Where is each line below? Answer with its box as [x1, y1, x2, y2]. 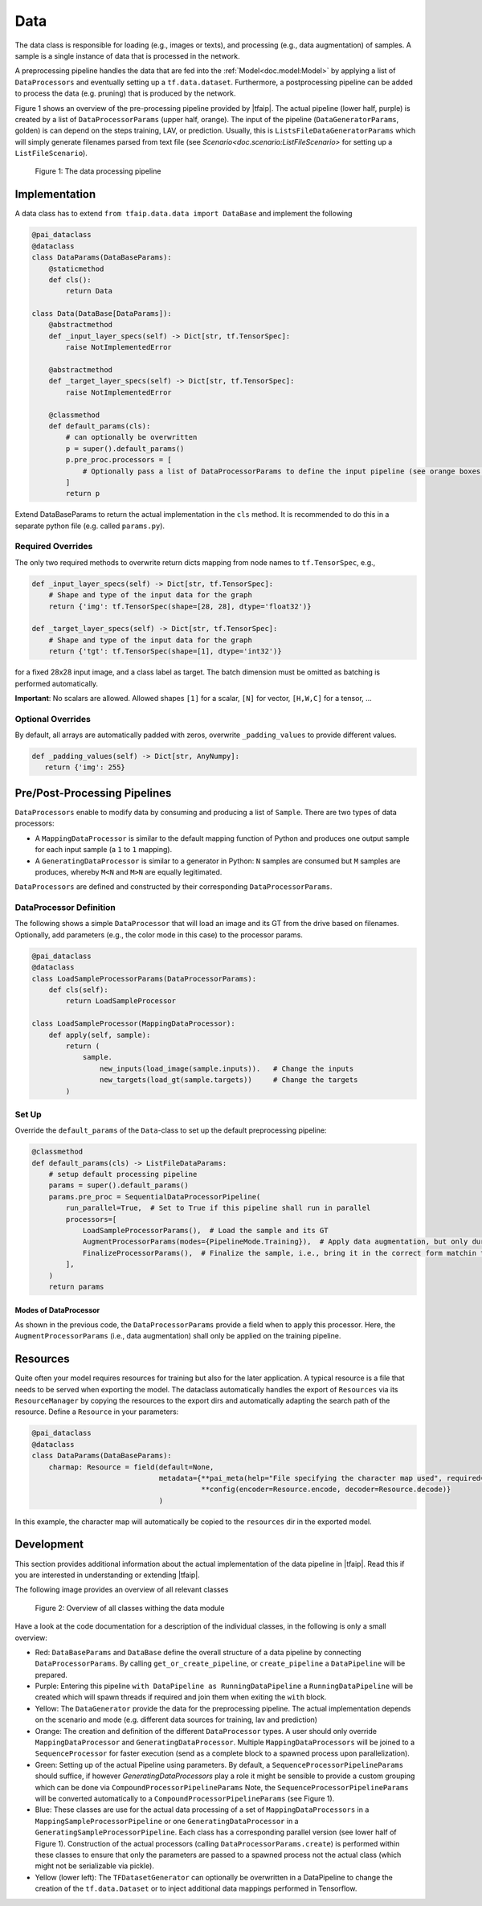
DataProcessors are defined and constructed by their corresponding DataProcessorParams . [14, 882, 333, 892]
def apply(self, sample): [48, 1030, 151, 1039]
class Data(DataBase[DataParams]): [31, 309, 172, 318]
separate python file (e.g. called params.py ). [14, 521, 165, 531]
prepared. [35, 1670, 68, 1679]
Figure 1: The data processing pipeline [35, 166, 161, 176]
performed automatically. [14, 678, 99, 688]
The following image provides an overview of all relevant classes [14, 1584, 229, 1595]
